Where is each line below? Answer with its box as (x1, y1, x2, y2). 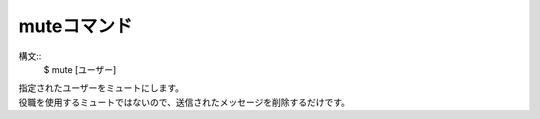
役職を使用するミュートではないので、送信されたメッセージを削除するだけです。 (18, 96, 350, 108)
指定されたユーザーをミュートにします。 (18, 82, 185, 94)
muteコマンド (18, 15, 133, 37)
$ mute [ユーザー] (43, 63, 117, 75)
